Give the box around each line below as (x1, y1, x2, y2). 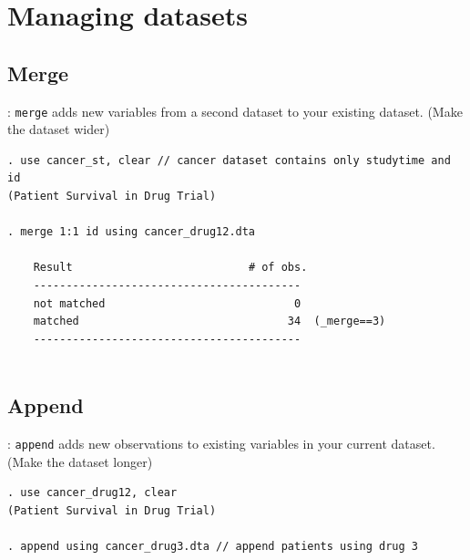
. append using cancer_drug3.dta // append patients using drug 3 (7, 540, 419, 554)
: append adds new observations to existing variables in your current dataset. (7, 434, 435, 453)
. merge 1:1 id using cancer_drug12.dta (7, 225, 256, 239)
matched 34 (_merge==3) (33, 315, 386, 328)
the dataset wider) (7, 119, 110, 139)
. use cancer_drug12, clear (7, 486, 178, 500)
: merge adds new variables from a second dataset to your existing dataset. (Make (7, 101, 463, 120)
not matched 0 (33, 296, 301, 310)
